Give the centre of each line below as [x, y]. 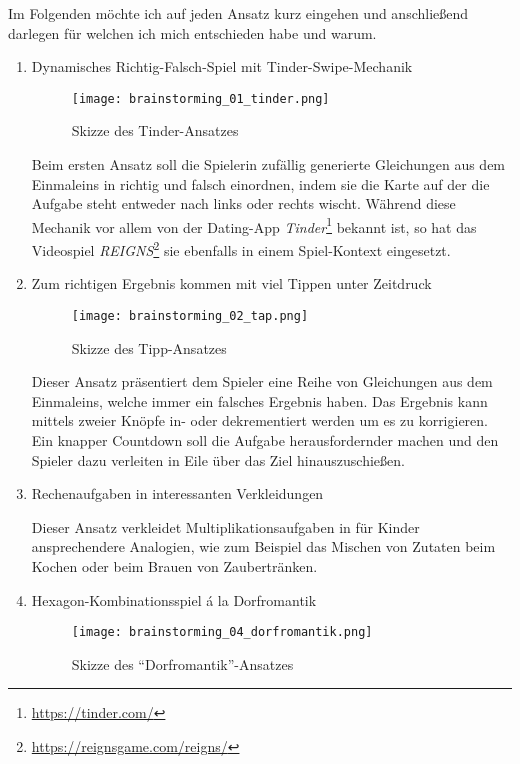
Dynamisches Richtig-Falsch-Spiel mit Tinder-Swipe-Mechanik [222, 66]
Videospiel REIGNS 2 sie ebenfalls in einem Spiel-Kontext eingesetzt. [241, 248]
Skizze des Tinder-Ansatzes [155, 130]
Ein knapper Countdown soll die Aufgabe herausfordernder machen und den [265, 439]
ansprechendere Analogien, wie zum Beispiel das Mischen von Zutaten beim [263, 546]
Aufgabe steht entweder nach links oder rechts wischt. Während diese [243, 203]
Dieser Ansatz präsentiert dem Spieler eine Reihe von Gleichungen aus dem [262, 381]
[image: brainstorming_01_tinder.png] [200, 98]
